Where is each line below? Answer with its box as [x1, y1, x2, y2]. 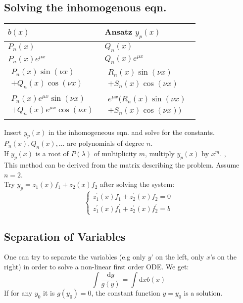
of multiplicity [94, 148, 137, 159]
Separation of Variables [4, 228, 126, 244]
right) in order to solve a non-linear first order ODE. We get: [4, 261, 189, 271]
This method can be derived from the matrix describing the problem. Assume [4, 160, 240, 170]
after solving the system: [100, 179, 175, 189]
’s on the [210, 252, 237, 262]
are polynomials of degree [67, 138, 145, 148]
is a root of [35, 148, 69, 159]
